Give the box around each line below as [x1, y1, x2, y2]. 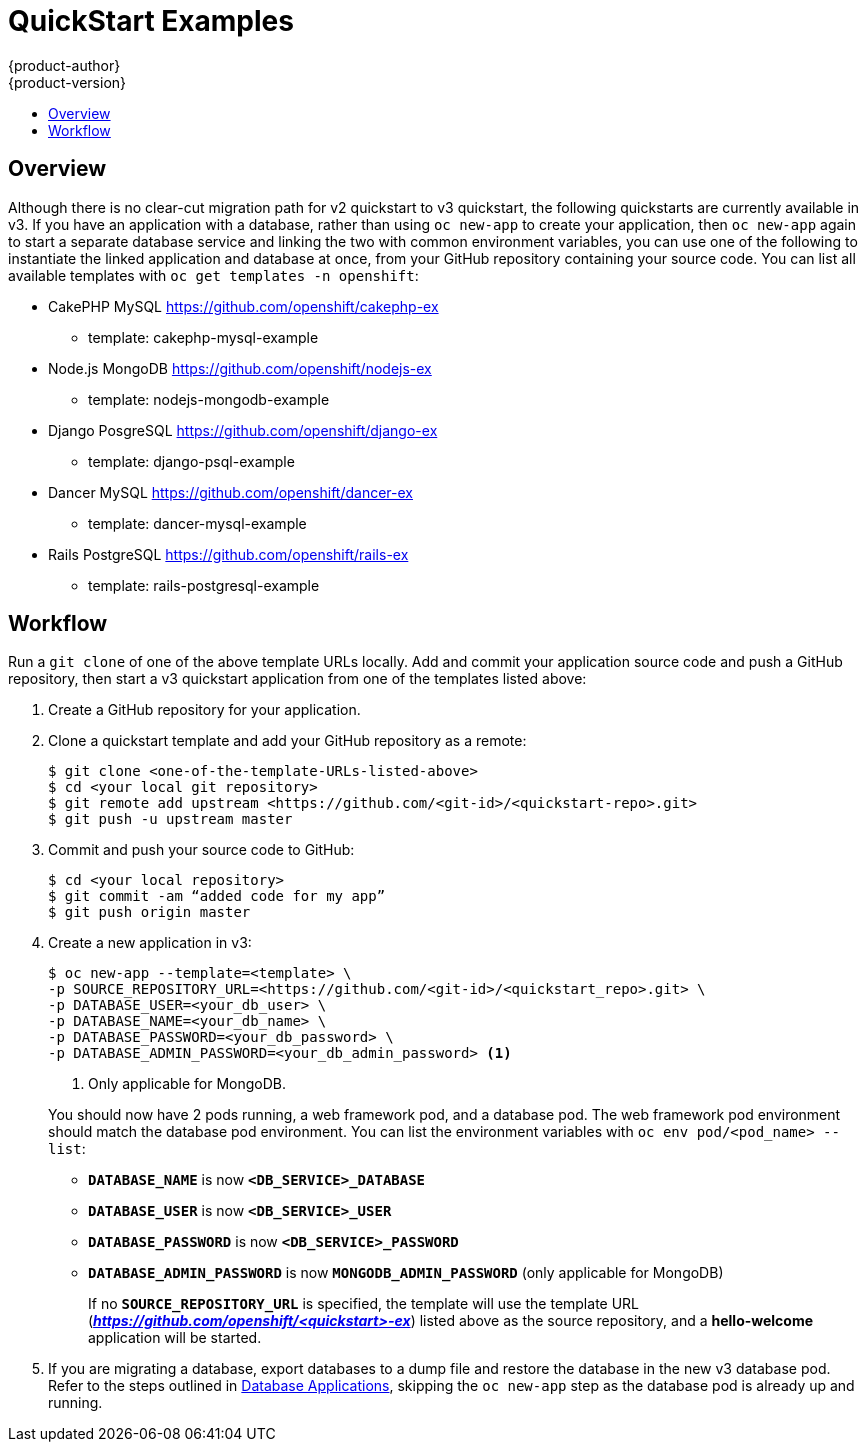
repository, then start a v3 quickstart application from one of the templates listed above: [8, 670, 587, 688]
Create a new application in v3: [48, 934, 252, 952]
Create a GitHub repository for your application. [48, 701, 361, 719]
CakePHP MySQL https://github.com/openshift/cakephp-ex [48, 297, 439, 315]
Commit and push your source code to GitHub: [48, 841, 355, 859]
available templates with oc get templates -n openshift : [8, 266, 419, 284]
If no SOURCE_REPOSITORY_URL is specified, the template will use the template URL [88, 1295, 640, 1313]
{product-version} [8, 73, 127, 91]
